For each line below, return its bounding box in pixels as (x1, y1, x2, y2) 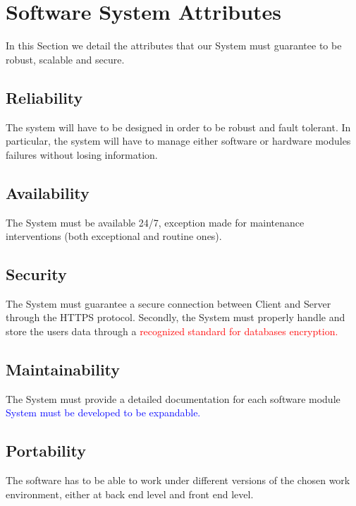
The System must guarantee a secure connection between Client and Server (6, 296, 331, 311)
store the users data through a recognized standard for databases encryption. (6, 324, 338, 339)
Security (6, 263, 67, 285)
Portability (6, 440, 86, 462)
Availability (6, 181, 90, 203)
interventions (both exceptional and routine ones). (6, 229, 222, 243)
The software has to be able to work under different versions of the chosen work (6, 473, 350, 488)
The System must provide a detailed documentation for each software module (6, 391, 340, 406)
